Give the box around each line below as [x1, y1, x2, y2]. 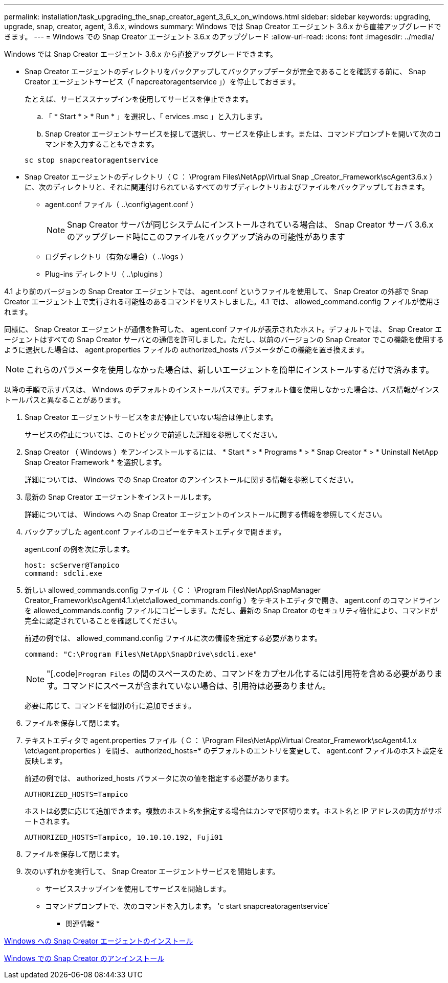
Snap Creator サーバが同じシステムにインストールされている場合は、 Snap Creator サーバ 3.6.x [67, 219, 434, 230]
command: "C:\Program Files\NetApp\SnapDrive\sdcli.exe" [25, 650, 258, 658]
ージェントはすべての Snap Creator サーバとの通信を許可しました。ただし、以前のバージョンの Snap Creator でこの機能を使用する [4, 335, 444, 344]
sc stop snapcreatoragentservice [25, 156, 159, 164]
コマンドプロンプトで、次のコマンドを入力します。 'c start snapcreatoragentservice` [45, 902, 330, 910]
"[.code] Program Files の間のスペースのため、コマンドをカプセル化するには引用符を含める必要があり [47, 668, 434, 679]
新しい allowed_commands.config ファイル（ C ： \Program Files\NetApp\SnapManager [25, 586, 321, 594]
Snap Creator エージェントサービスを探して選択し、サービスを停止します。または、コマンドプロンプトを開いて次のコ [45, 129, 441, 138]
